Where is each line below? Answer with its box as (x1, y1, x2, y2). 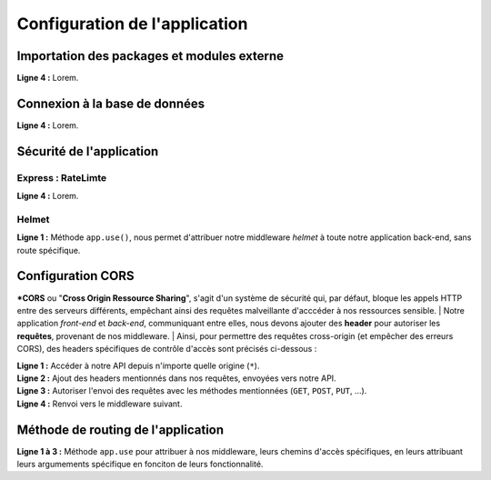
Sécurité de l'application (16, 144, 159, 159)
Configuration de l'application (16, 14, 248, 34)
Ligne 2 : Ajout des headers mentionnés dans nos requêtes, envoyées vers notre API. (16, 373, 336, 384)
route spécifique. (16, 245, 81, 255)
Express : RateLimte (16, 171, 107, 184)
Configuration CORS (16, 268, 135, 284)
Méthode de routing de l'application (16, 422, 225, 437)
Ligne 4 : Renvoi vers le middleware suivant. (16, 398, 183, 409)
